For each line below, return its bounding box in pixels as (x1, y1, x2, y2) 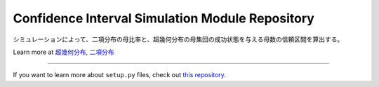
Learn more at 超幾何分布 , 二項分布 (13, 48, 114, 56)
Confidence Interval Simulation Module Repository (13, 11, 315, 26)
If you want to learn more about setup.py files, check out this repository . (13, 71, 226, 79)
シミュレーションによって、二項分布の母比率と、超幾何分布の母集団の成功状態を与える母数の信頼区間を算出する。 (13, 35, 344, 43)
